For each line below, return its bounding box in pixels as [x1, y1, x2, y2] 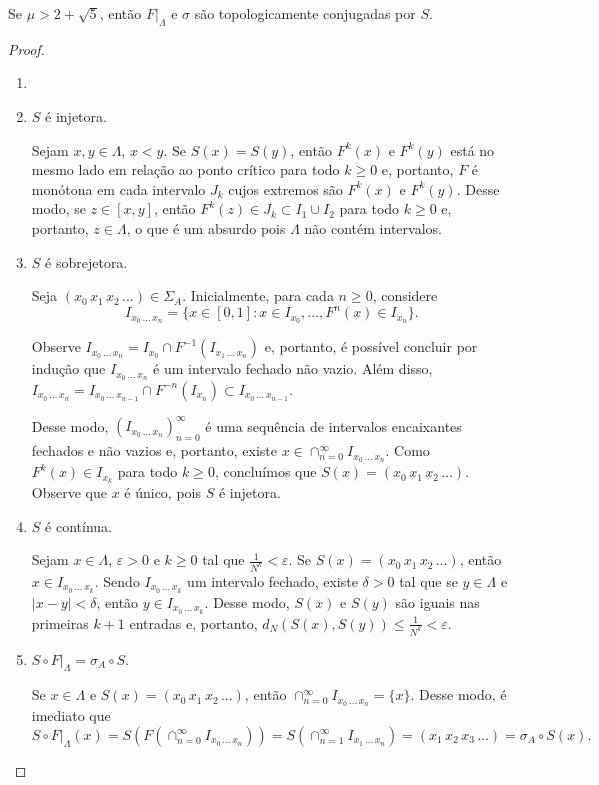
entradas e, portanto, [129, 612, 258, 633]
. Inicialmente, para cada [182, 285, 334, 306]
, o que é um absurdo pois [126, 217, 286, 238]
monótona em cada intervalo [31, 178, 206, 199]
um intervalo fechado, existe [187, 571, 358, 592]
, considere [372, 285, 438, 306]
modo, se [31, 198, 86, 219]
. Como [385, 440, 430, 461]
